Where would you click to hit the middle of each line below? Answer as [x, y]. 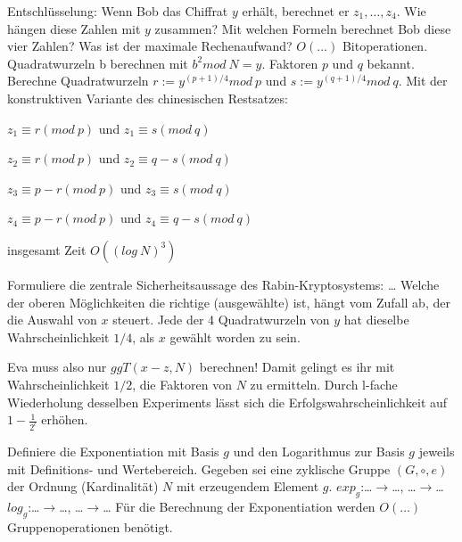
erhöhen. [65, 419]
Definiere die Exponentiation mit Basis [113, 451]
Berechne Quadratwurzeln [78, 81]
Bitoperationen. [385, 46]
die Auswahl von [52, 320]
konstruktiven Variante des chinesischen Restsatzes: [148, 98]
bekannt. [391, 63]
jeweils [437, 451]
